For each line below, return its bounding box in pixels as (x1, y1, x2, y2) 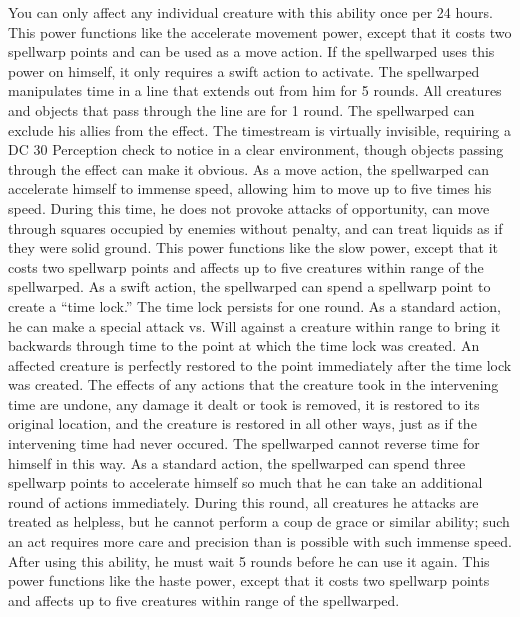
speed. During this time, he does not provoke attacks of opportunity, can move (8, 197, 490, 218)
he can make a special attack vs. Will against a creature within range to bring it (8, 315, 501, 336)
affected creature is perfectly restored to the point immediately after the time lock (8, 354, 512, 375)
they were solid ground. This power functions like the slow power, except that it (8, 237, 499, 258)
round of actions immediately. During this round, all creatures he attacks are (8, 491, 479, 512)
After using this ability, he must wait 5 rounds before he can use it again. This (8, 550, 490, 571)
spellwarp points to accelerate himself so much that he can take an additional (8, 472, 483, 493)
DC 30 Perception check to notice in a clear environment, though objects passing (8, 139, 504, 160)
